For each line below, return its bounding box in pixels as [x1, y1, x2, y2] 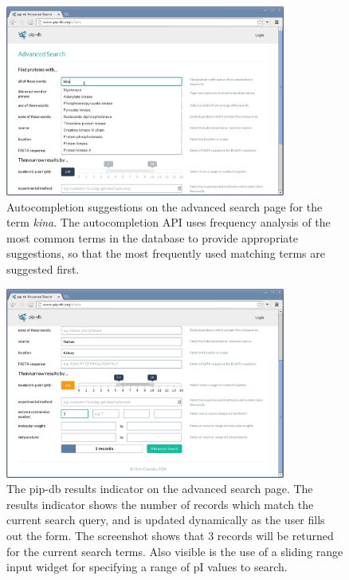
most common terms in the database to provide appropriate [6, 229, 298, 246]
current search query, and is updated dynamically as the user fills [6, 511, 325, 528]
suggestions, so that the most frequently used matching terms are [6, 245, 326, 262]
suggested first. [6, 260, 80, 277]
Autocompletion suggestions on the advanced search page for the [6, 198, 323, 215]
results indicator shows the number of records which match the [6, 495, 314, 512]
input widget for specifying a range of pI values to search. [6, 558, 288, 575]
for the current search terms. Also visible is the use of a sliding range [6, 543, 343, 559]
